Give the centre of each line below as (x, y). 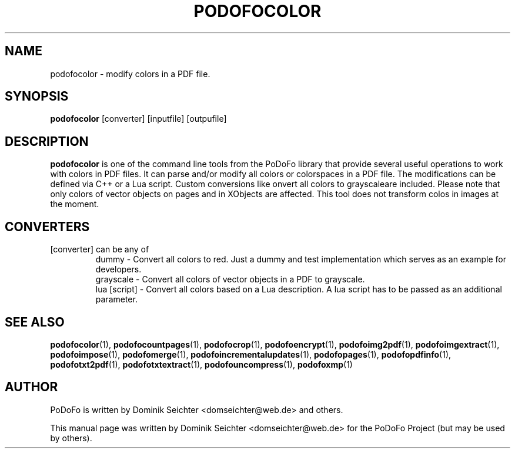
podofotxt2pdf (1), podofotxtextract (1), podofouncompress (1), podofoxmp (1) (201, 364)
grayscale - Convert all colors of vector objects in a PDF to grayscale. (230, 279)
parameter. (116, 299)
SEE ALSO (35, 322)
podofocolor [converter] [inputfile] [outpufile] (138, 119)
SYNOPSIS (37, 96)
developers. (118, 269)
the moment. (75, 204)
